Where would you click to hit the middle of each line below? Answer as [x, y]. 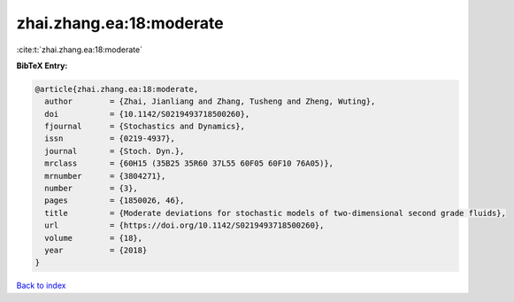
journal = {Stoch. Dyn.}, [115, 151]
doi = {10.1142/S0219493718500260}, [147, 114]
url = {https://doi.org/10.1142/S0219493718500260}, [184, 225]
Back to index [41, 286]
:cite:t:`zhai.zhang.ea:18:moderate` [80, 50]
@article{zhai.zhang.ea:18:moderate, [117, 89]
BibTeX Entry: [42, 66]
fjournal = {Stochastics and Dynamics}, [145, 127]
